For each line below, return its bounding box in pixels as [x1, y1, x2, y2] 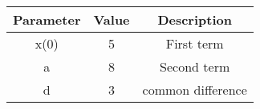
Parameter [13, 10, 81, 29]
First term [165, 34, 224, 53]
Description [157, 10, 232, 29]
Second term [160, 57, 230, 76]
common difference [142, 80, 247, 99]
